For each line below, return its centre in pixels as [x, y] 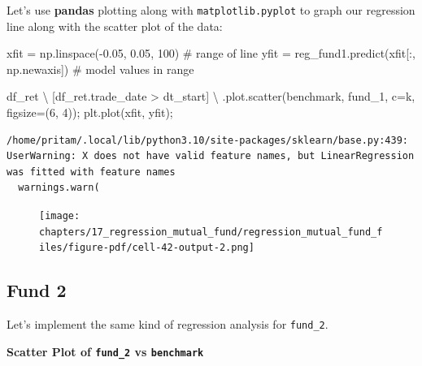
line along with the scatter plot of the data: [115, 26]
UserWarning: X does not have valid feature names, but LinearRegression [211, 156]
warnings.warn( [59, 188]
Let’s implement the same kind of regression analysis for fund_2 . [167, 324]
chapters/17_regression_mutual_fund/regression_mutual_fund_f [211, 232]
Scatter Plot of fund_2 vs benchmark [105, 351]
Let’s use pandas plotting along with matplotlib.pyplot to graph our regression [211, 10]
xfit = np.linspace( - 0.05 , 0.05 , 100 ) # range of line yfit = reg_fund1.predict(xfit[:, [211, 53]
